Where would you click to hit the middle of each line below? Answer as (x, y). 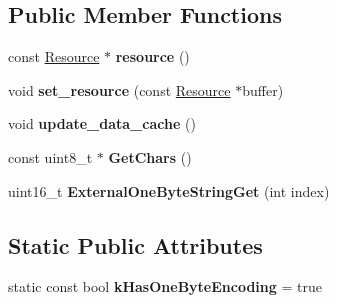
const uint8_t (50, 156)
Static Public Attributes (135, 244)
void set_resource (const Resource (119, 89)
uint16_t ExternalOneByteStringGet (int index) (169, 190)
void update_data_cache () (102, 123)
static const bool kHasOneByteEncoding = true (165, 286)
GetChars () (150, 156)
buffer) (263, 89)
